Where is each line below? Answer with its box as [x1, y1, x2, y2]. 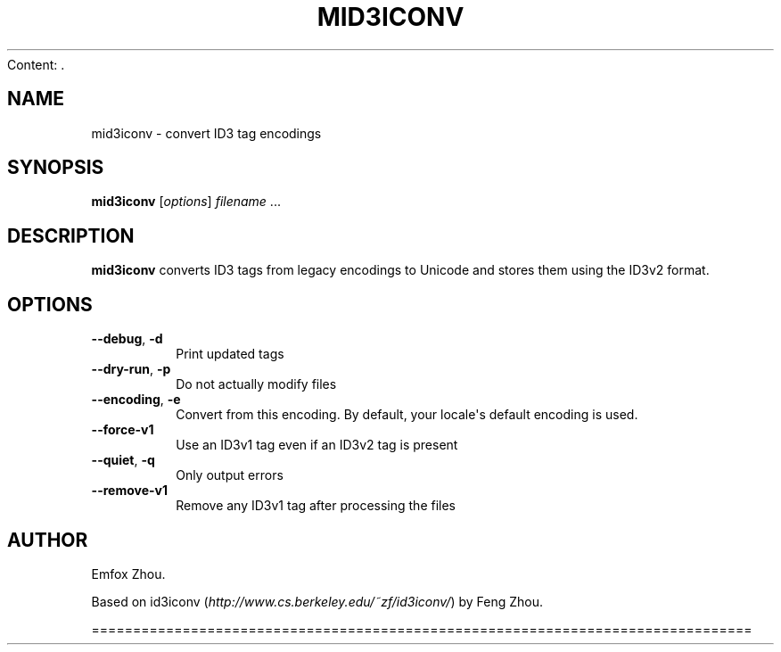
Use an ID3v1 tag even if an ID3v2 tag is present [176, 437, 458, 453]
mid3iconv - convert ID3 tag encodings [91, 125, 322, 141]
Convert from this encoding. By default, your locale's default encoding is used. [176, 407, 638, 423]
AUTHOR [7, 528, 88, 551]
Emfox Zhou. [91, 565, 166, 582]
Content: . [7, 56, 65, 72]
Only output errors [176, 467, 284, 483]
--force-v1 [91, 422, 154, 438]
